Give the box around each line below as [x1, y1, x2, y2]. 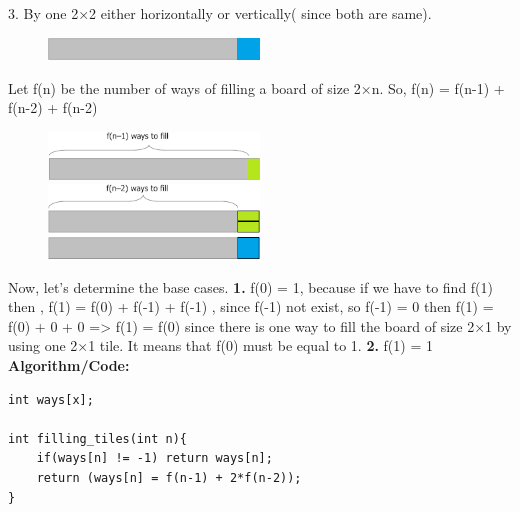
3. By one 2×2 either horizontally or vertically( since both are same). [8, 3, 432, 23]
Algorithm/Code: [8, 355, 130, 375]
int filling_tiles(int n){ [8, 431, 187, 446]
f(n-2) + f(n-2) [8, 97, 98, 118]
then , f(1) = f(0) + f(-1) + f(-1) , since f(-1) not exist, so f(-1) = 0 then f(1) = [8, 296, 494, 317]
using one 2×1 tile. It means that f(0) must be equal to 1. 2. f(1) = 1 [8, 335, 433, 356]
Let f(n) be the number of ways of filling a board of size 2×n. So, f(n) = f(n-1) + [8, 77, 505, 98]
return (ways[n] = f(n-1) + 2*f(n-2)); [36, 470, 302, 485]
